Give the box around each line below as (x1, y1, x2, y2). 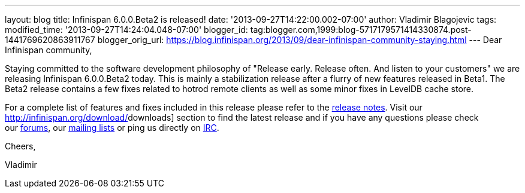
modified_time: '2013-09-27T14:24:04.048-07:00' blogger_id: (5, 24, 248, 35)
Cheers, (5, 141, 36, 151)
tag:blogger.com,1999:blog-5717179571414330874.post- (250, 24, 472, 35)
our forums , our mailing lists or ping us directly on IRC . (5, 122, 219, 133)
